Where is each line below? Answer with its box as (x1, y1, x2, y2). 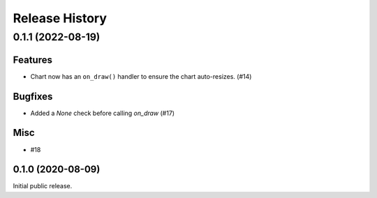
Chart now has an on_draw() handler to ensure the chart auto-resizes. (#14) (30, 72, 252, 80)
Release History (13, 10, 108, 26)
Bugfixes (13, 91, 53, 102)
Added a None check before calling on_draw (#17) (30, 109, 175, 117)
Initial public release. (13, 182, 73, 190)
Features (13, 54, 52, 66)
